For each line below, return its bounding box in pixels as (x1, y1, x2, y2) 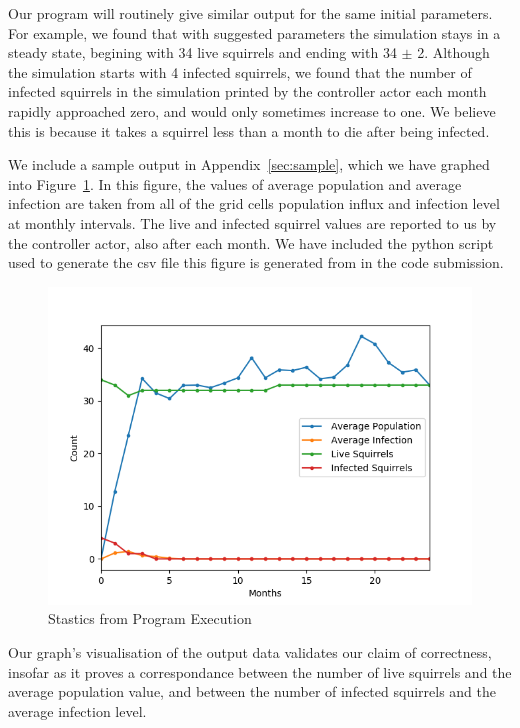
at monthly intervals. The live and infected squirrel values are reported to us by (8, 212, 497, 233)
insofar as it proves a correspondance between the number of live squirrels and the (8, 661, 512, 682)
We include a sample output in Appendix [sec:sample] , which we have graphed (8, 154, 490, 175)
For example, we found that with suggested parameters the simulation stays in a (8, 22, 501, 43)
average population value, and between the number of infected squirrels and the (8, 681, 496, 702)
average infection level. (8, 700, 147, 721)
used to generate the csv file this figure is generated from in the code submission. (8, 252, 504, 273)
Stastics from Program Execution (48, 608, 252, 629)
